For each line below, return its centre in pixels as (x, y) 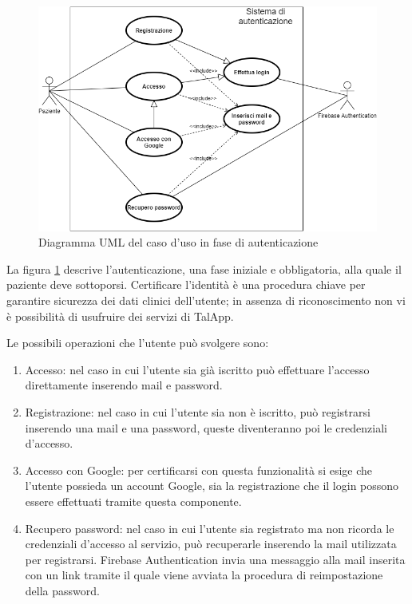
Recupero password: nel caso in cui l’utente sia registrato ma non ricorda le (210, 528)
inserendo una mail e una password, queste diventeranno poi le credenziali (206, 427)
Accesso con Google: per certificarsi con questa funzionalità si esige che (199, 470)
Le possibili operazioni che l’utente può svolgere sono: (138, 343)
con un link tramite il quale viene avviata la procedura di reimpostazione (204, 575)
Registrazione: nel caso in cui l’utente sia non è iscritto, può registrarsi (198, 412)
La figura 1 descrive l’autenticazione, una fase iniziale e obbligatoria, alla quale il (204, 268)
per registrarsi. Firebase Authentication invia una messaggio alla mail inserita (215, 559)
